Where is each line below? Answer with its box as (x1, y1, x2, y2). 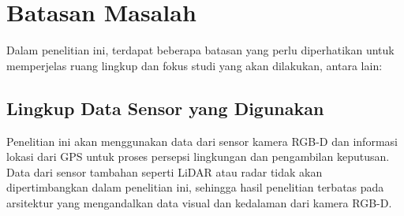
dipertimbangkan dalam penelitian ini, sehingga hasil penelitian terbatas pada (6, 179, 384, 196)
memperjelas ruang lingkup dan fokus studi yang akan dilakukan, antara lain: (6, 57, 383, 73)
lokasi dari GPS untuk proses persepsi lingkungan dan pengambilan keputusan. (6, 148, 390, 165)
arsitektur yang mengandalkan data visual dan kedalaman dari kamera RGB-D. (6, 194, 392, 210)
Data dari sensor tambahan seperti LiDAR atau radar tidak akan (6, 163, 323, 180)
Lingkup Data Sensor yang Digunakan (6, 95, 324, 120)
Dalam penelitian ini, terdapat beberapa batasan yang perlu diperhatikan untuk (6, 42, 395, 58)
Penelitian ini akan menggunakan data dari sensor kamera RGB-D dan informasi (6, 132, 398, 149)
